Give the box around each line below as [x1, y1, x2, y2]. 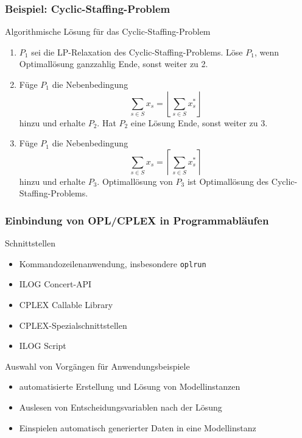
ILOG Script [19, 339, 66, 352]
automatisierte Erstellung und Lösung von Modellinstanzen [19, 380, 241, 393]
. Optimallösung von [97, 174, 173, 187]
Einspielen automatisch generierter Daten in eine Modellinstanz [19, 421, 256, 434]
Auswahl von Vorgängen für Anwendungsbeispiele [5, 359, 190, 372]
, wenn [254, 45, 279, 58]
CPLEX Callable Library [19, 298, 113, 311]
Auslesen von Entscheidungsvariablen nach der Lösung [19, 401, 222, 413]
